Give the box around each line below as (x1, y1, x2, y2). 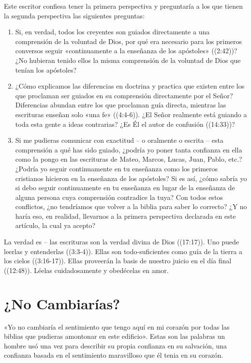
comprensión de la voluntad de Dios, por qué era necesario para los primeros (15, 36, 242, 46)
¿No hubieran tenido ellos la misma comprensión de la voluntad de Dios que (15, 55, 241, 65)
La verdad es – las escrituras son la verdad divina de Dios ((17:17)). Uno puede (4, 237, 239, 247)
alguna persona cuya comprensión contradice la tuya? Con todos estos (15, 192, 223, 202)
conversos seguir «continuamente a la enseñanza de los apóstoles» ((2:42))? (15, 45, 237, 56)
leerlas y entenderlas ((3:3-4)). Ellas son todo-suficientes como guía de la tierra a (4, 246, 243, 256)
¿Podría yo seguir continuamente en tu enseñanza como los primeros (15, 163, 218, 173)
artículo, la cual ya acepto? (15, 220, 96, 230)
